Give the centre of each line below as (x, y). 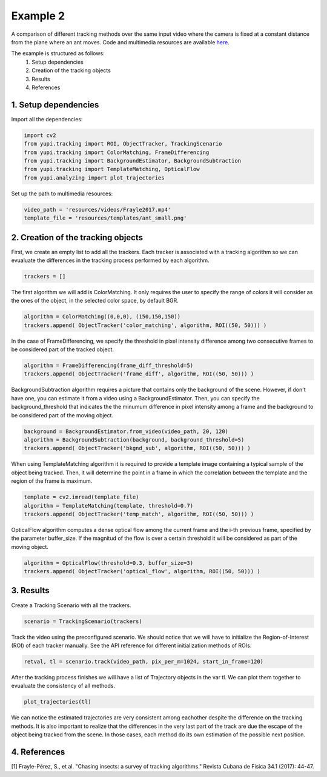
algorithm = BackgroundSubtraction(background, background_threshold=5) (134, 440)
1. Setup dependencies (55, 105)
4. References (38, 752)
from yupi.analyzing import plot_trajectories (94, 178)
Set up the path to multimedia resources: (62, 193)
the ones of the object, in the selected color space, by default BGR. (95, 301)
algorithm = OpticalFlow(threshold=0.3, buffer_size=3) (109, 563)
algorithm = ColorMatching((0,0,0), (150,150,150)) (102, 317)
